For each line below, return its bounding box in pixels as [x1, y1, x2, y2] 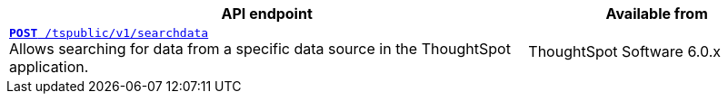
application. [9, 58, 89, 76]
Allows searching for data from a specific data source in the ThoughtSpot [9, 40, 511, 58]
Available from [605, 5, 708, 23]
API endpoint [221, 5, 313, 23]
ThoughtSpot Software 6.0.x [528, 41, 722, 60]
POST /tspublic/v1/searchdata [9, 26, 209, 40]
